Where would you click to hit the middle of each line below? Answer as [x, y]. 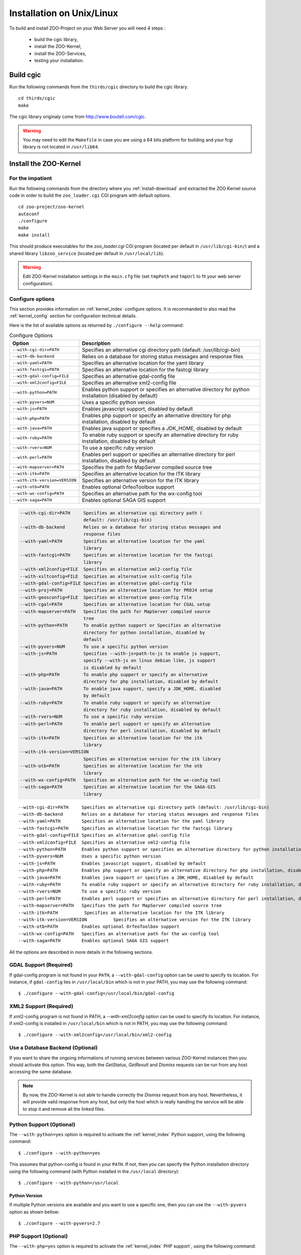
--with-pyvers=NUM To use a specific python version [94, 647]
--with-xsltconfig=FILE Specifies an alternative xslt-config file [106, 576]
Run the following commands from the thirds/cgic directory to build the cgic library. [99, 87]
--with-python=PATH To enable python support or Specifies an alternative [120, 625]
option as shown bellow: [34, 1212]
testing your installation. [59, 61]
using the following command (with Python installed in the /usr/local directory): [94, 1171]
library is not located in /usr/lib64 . [61, 147]
